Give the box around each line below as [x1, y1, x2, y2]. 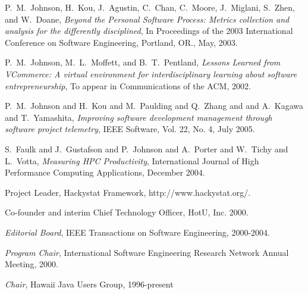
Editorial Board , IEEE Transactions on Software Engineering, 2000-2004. [5, 226, 270, 238]
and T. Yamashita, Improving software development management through [5, 111, 272, 123]
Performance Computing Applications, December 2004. [5, 166, 205, 179]
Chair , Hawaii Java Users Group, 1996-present [5, 277, 174, 290]
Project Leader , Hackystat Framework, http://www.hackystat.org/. [5, 186, 251, 198]
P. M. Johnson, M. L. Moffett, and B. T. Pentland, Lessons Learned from [5, 56, 281, 68]
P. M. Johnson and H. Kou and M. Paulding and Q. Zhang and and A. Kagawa [5, 99, 304, 112]
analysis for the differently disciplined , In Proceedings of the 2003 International [5, 24, 293, 37]
